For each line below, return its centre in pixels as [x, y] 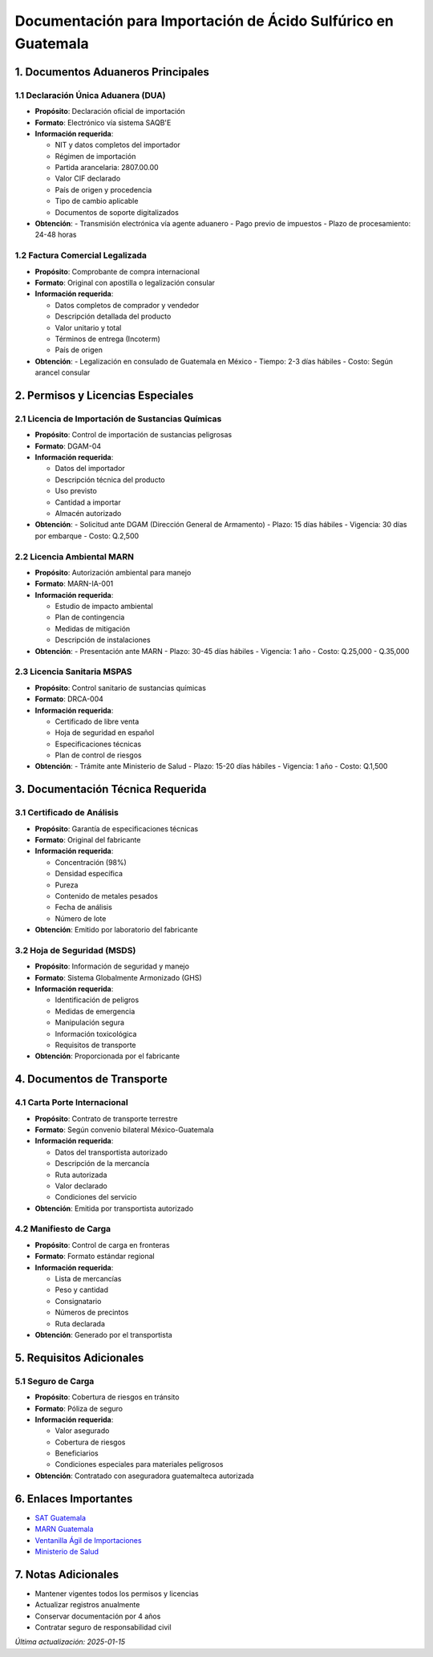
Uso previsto [76, 491]
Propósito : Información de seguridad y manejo [112, 966]
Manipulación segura [89, 1022]
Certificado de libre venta [97, 721]
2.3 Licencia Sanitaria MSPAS [73, 672]
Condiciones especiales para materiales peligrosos [139, 1464]
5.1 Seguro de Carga [55, 1381]
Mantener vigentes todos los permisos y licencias [117, 1594]
